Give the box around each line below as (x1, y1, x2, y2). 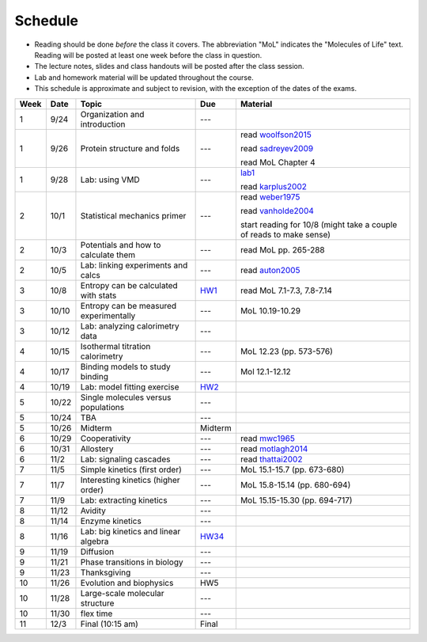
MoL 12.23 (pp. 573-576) (240, 345, 334, 356)
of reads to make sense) (240, 229, 331, 240)
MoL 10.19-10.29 (240, 305, 300, 316)
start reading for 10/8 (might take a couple (240, 218, 398, 230)
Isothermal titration (80, 340, 151, 351)
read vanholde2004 (240, 205, 314, 216)
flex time (80, 608, 113, 619)
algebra (80, 535, 109, 546)
